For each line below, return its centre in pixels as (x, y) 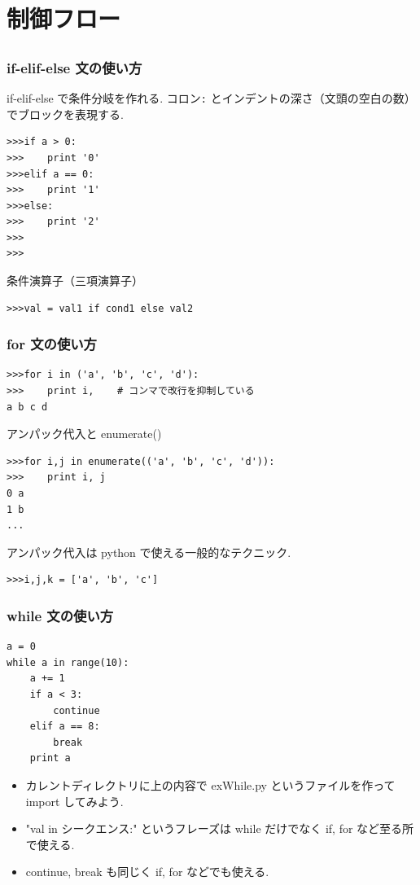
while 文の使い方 (60, 615)
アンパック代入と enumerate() (84, 434)
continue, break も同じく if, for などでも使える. (147, 872)
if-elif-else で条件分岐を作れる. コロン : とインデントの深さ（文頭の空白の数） (211, 98)
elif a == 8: (65, 727)
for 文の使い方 (52, 344)
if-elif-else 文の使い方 (74, 67)
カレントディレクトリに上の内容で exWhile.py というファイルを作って (210, 784)
